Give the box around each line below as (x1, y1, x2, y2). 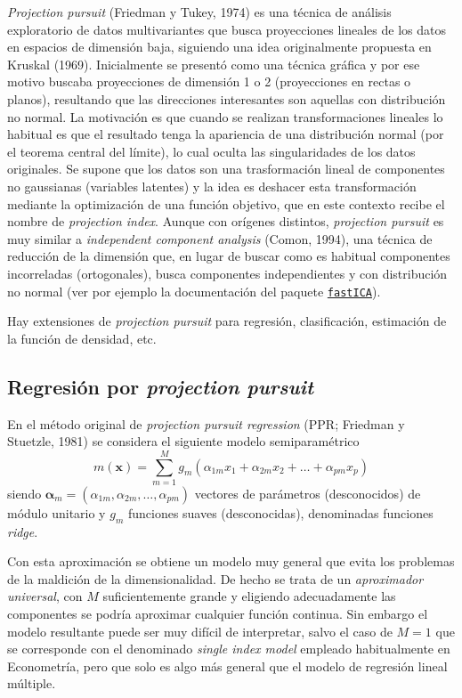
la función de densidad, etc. (7, 329, 157, 347)
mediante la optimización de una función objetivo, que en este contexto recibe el (7, 194, 445, 213)
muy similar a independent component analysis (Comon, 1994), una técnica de (7, 229, 433, 248)
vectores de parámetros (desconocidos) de (194, 483, 421, 502)
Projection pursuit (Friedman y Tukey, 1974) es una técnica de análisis (7, 3, 392, 20)
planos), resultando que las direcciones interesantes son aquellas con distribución (7, 89, 446, 108)
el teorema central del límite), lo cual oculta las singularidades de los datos (7, 142, 416, 160)
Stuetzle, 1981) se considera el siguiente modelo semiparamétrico (7, 432, 360, 450)
